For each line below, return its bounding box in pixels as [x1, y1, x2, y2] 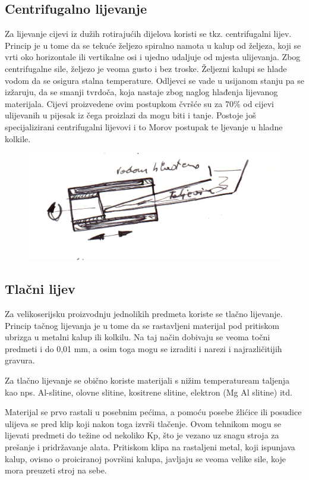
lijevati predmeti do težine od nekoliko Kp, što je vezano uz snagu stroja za [5, 429, 279, 441]
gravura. [5, 354, 35, 366]
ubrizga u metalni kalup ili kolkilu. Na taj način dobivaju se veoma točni [5, 331, 270, 343]
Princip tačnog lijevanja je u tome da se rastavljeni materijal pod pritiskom [5, 319, 279, 331]
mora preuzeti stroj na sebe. [5, 464, 107, 476]
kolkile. [5, 132, 31, 145]
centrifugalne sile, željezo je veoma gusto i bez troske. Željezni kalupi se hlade [5, 62, 287, 74]
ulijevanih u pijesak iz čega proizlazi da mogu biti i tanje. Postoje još [5, 109, 256, 121]
